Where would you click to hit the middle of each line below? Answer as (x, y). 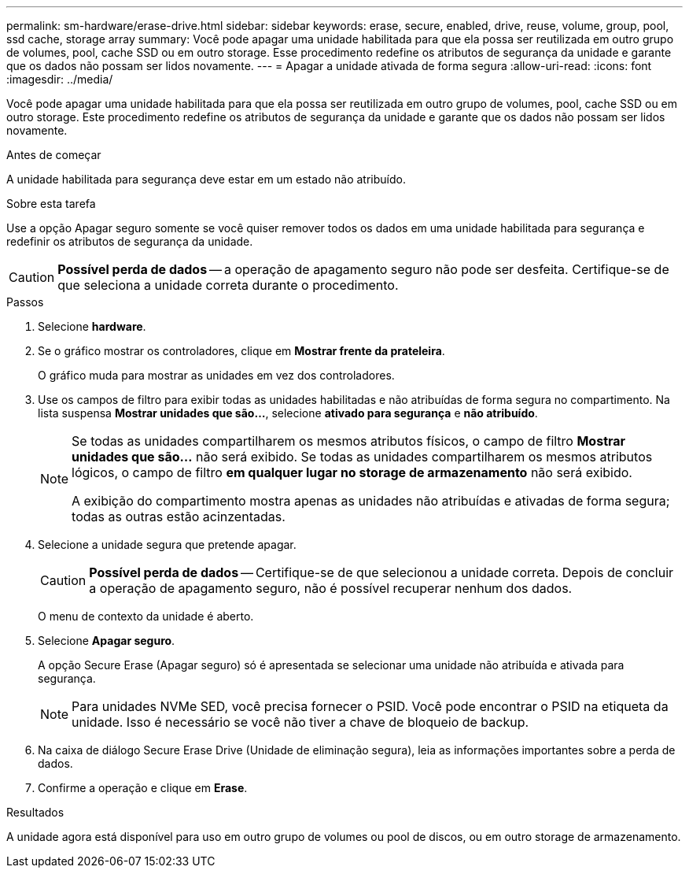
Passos (25, 302)
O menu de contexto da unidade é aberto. (146, 616)
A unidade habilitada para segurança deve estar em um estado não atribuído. (206, 179)
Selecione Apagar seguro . (107, 641)
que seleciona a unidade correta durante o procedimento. (228, 285)
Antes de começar (54, 155)
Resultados (35, 812)
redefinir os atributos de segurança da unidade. (130, 241)
